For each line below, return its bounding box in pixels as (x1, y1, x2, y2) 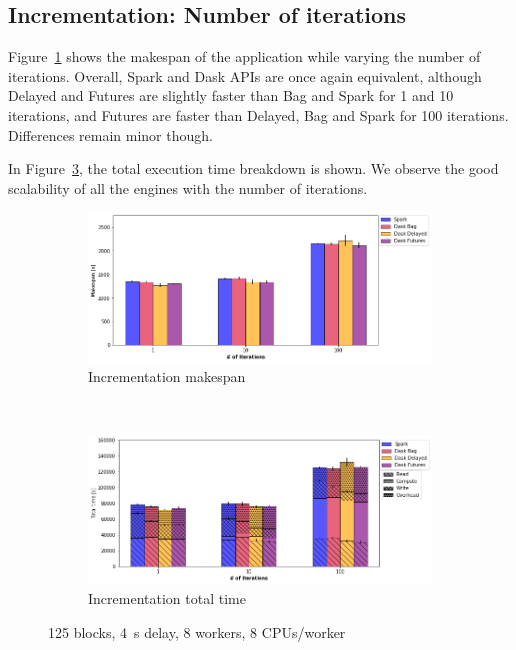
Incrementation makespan (88, 366, 246, 387)
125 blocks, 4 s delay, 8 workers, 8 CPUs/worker (48, 621, 346, 642)
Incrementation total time (88, 587, 246, 608)
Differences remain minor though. (8, 124, 213, 145)
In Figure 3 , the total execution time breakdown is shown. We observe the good (8, 158, 499, 179)
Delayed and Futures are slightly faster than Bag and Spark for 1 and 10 (8, 85, 454, 106)
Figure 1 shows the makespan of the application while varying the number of (8, 46, 481, 67)
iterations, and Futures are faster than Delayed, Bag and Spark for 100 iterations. (8, 104, 509, 125)
